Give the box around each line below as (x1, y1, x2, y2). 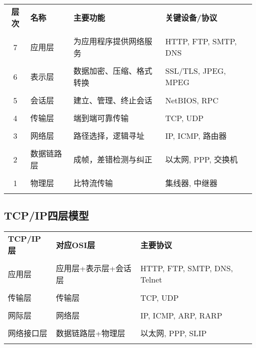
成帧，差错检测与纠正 (73, 154, 153, 165)
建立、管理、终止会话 (73, 95, 153, 106)
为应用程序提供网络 (73, 35, 145, 47)
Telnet (140, 274, 162, 285)
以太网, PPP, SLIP (140, 327, 207, 339)
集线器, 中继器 (165, 177, 218, 189)
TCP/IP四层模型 (4, 208, 89, 223)
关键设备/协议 (165, 12, 217, 23)
